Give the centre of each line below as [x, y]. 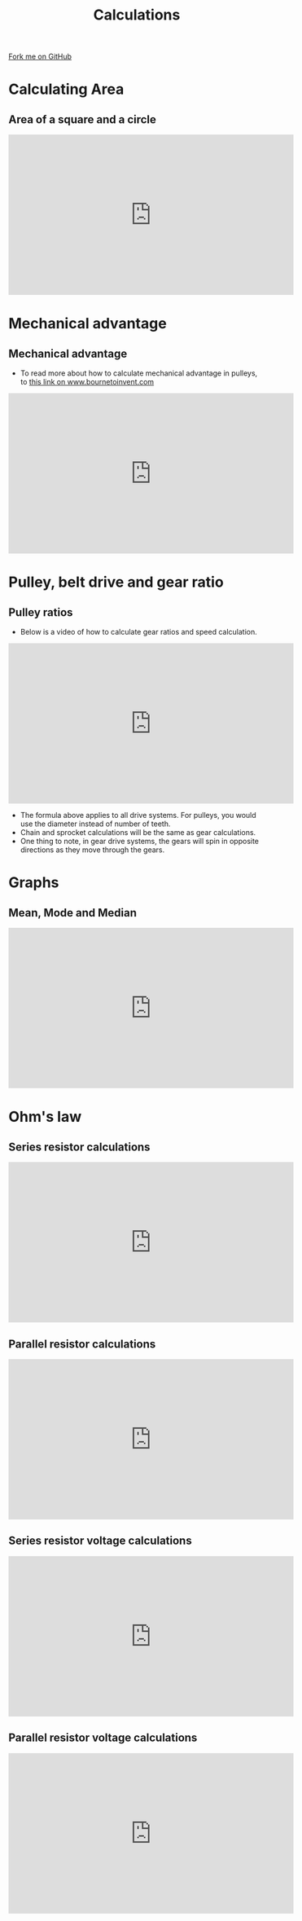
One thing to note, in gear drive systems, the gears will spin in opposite [139, 842]
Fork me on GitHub [40, 57]
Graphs [34, 883]
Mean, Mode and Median [72, 913]
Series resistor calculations [79, 1147]
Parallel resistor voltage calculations [103, 1738]
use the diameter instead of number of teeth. [95, 824]
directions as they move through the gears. [92, 850]
